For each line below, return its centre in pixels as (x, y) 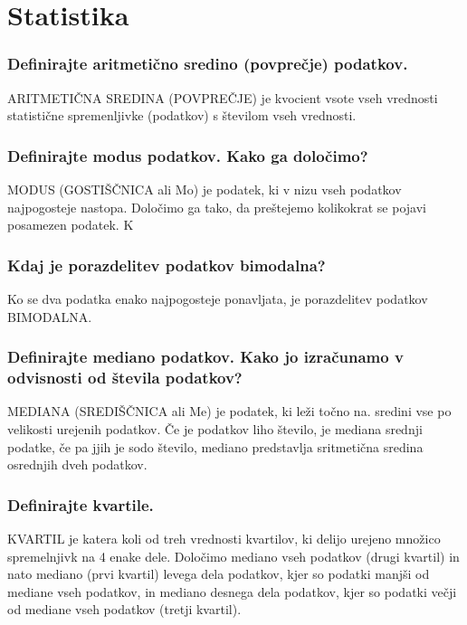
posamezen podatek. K (71, 225)
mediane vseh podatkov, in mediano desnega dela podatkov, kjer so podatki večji (232, 591)
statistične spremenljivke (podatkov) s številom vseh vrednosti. (182, 115)
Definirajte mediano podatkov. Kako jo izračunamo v (205, 357)
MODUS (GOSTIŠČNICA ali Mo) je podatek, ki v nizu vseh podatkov (205, 189)
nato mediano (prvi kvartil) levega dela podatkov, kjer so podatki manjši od (219, 574)
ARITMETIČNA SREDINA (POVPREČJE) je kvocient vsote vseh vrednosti (223, 97)
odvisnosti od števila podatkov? (125, 378)
